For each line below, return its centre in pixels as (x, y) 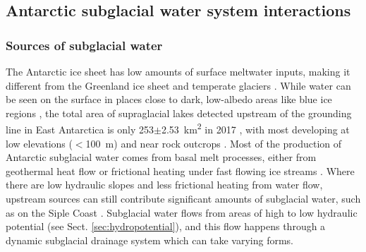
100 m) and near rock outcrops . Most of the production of (214, 143)
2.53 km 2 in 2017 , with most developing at (255, 128)
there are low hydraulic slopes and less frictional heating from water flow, (164, 185)
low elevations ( (39, 143)
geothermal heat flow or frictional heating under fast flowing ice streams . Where (180, 170)
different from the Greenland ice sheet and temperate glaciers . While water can (178, 85)
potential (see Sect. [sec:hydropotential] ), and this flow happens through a (166, 226)
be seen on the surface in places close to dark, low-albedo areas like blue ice (169, 99)
